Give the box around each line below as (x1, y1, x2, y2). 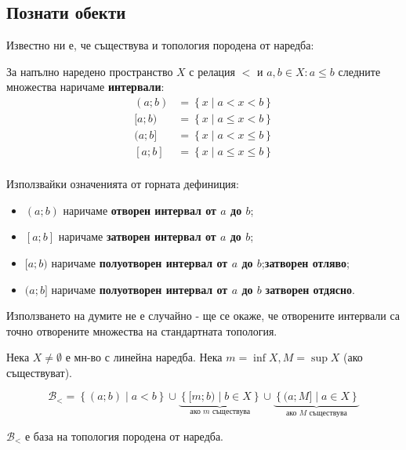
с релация (189, 63, 236, 79)
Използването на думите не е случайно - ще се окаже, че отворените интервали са (6, 307, 401, 324)
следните (338, 63, 381, 79)
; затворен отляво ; (261, 254, 350, 270)
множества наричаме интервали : (6, 78, 165, 95)
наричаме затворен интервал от (58, 228, 216, 245)
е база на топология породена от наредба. (24, 427, 224, 444)
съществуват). (6, 364, 72, 380)
